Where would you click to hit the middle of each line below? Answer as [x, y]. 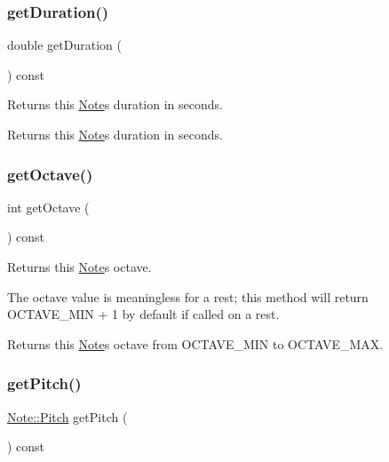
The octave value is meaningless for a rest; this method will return [188, 296]
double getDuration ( [64, 45]
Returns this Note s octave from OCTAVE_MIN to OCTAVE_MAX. [195, 343]
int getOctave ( [48, 207]
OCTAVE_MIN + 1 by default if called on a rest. [143, 314]
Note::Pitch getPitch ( [67, 416]
